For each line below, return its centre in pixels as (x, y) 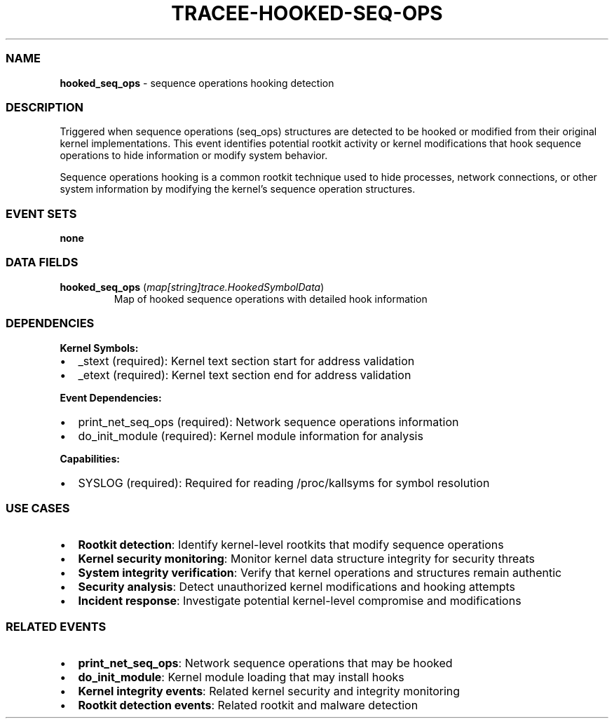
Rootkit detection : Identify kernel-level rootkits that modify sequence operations (291, 545)
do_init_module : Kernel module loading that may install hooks (241, 677)
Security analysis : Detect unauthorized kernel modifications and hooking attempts (296, 587)
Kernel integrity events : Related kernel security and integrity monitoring (269, 691)
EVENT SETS (41, 213)
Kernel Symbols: (99, 348)
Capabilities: (90, 458)
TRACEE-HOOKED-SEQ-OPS (307, 13)
